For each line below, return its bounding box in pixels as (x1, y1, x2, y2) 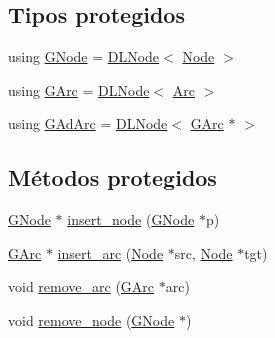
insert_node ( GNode (67, 209, 195, 230)
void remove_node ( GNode (8, 309, 175, 330)
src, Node (174, 242, 233, 263)
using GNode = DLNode (8, 46, 160, 67)
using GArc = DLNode (8, 79, 150, 100)
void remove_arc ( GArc (8, 276, 155, 297)
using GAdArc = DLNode (8, 113, 168, 134)
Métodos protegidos (8, 162, 217, 193)
